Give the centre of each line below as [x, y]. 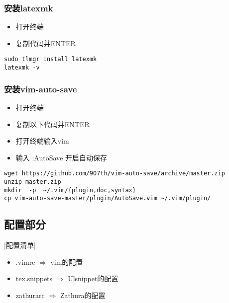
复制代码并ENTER [46, 43]
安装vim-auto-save [41, 89]
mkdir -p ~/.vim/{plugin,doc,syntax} [70, 190]
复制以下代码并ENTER [53, 124]
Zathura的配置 [83, 295]
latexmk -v [22, 68]
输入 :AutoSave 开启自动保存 [61, 157]
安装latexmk [29, 8]
